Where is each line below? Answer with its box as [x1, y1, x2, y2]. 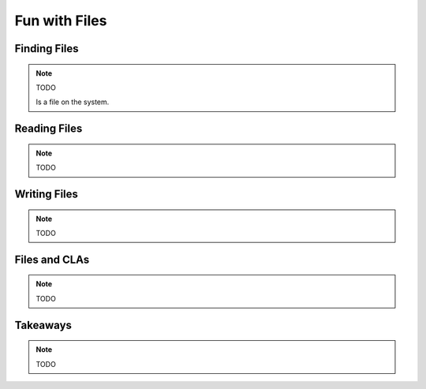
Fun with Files [14, 12, 107, 29]
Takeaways [14, 318, 73, 331]
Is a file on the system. [35, 97, 110, 107]
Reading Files [14, 122, 83, 136]
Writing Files [14, 187, 79, 200]
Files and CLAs [14, 252, 90, 266]
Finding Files [14, 42, 79, 55]
